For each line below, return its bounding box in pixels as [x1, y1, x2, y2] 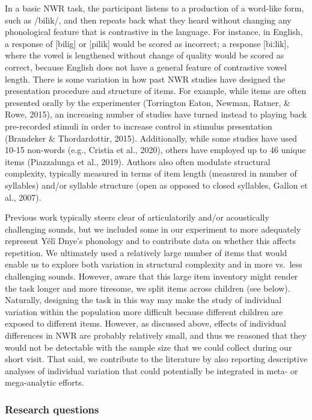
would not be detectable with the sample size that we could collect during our [5, 340, 292, 353]
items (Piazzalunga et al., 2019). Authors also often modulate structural [5, 155, 271, 168]
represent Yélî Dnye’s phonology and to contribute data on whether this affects [5, 234, 296, 247]
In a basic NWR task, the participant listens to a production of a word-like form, [5, 2, 304, 14]
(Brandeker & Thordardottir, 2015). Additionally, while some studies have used [5, 131, 298, 144]
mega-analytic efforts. [5, 376, 84, 389]
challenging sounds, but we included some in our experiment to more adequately [5, 222, 301, 235]
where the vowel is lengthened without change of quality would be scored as [5, 49, 284, 61]
